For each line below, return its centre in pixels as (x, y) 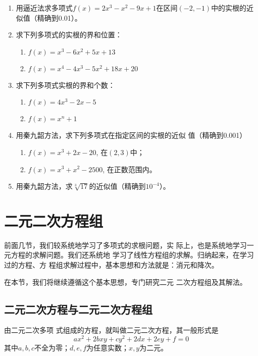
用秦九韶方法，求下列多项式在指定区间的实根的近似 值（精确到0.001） (131, 135)
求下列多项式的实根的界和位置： (69, 35)
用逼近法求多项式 (44, 8)
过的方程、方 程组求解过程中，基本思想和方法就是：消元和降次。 (111, 265)
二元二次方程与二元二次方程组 (78, 309)
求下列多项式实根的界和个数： (65, 85)
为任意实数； (108, 348)
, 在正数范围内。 (130, 169)
